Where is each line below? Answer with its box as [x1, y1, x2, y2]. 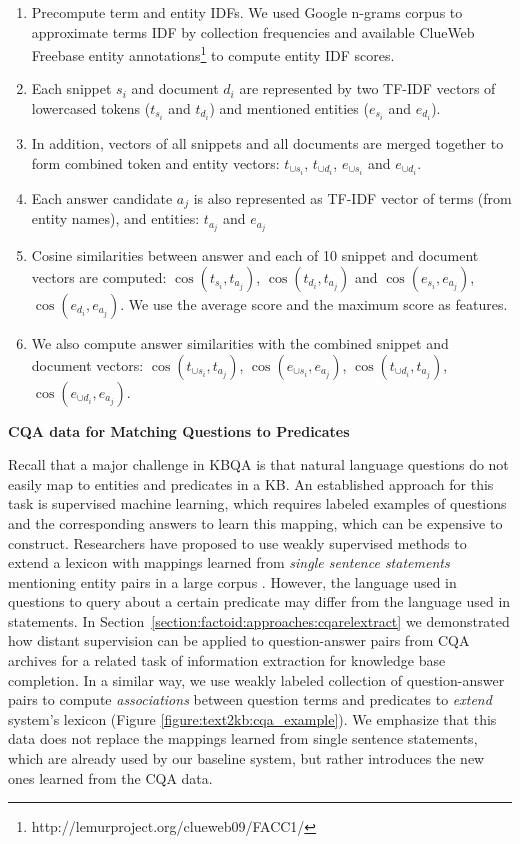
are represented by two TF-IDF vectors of [239, 78, 496, 99]
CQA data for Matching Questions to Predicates [8, 420, 350, 441]
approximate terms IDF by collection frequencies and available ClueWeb [31, 21, 475, 42]
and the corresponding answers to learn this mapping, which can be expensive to [8, 512, 503, 533]
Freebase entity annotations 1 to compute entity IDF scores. [31, 42, 395, 65]
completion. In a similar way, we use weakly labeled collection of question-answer [8, 669, 505, 690]
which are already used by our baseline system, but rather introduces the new [8, 748, 485, 769]
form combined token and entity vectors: [31, 152, 280, 173]
